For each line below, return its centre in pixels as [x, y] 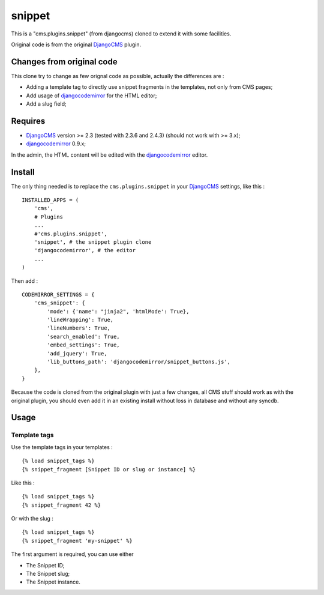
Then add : [25, 281]
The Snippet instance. [53, 582]
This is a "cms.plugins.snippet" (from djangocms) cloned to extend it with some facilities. [121, 34]
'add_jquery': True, [77, 353]
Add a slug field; [46, 104]
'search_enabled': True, [83, 337]
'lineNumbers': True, [79, 328]
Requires [28, 121]
